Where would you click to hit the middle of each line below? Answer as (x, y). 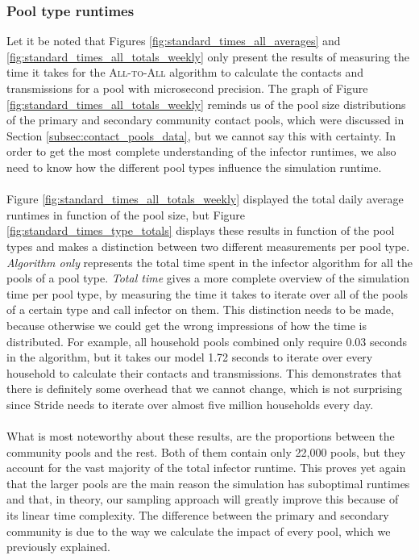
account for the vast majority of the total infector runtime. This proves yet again (206, 468)
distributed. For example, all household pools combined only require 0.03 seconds (207, 341)
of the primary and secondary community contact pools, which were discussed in (205, 120)
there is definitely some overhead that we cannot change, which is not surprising (204, 389)
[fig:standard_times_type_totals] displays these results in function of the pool (201, 230)
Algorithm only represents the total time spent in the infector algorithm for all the (209, 262)
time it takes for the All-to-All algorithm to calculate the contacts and (185, 72)
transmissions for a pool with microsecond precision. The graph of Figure (187, 88)
